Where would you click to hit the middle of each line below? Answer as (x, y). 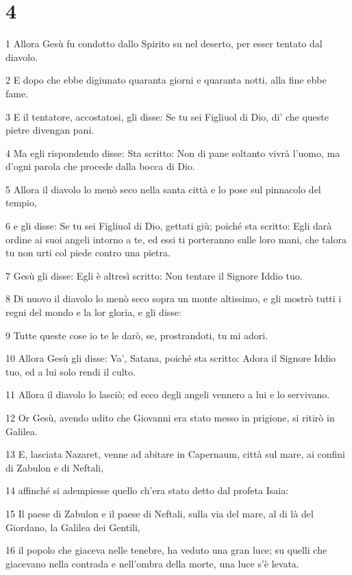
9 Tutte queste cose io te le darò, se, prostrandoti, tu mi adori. (137, 335)
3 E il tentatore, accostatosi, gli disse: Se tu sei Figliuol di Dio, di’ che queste (167, 116)
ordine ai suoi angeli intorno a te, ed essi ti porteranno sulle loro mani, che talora (176, 239)
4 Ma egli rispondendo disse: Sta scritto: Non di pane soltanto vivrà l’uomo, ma (173, 152)
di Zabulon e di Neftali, (55, 467)
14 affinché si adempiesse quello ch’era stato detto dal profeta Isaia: (147, 490)
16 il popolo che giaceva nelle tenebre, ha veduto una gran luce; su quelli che (166, 550)
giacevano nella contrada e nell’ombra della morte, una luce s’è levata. (152, 563)
